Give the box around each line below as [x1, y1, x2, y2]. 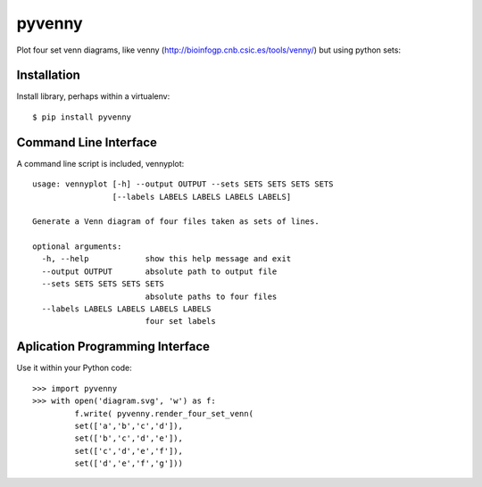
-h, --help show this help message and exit [41, 254, 292, 264]
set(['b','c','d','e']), [74, 433, 183, 443]
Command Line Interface [16, 135, 158, 150]
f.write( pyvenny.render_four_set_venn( [74, 409, 254, 418]
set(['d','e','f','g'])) [74, 458, 183, 468]
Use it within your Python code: [16, 362, 133, 374]
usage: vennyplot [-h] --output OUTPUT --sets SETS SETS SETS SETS [32, 179, 334, 189]
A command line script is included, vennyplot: [16, 158, 185, 169]
